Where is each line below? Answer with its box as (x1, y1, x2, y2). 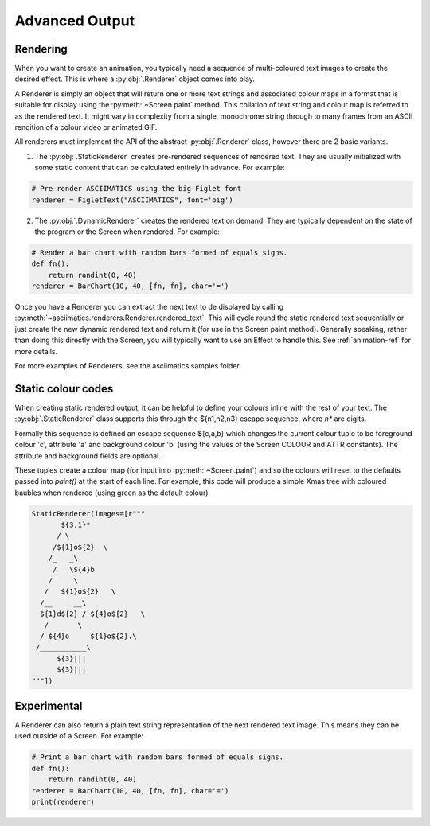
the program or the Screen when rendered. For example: (34, 227, 221, 236)
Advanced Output (14, 12, 135, 29)
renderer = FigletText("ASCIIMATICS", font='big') (31, 195, 234, 205)
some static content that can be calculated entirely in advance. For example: (34, 163, 286, 173)
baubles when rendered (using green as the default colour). (14, 488, 211, 497)
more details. (14, 346, 58, 356)
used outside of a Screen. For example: (14, 731, 143, 741)
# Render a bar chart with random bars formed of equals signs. (31, 247, 288, 257)
